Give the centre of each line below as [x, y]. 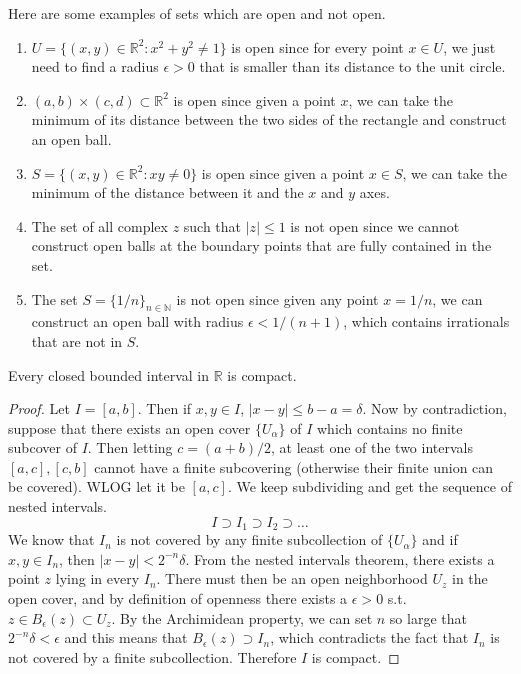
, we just [469, 46]
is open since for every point [317, 46]
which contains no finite [389, 427]
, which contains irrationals [426, 321]
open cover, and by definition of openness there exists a [178, 597]
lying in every [97, 578]
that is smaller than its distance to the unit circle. [352, 66]
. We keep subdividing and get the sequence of [369, 486]
